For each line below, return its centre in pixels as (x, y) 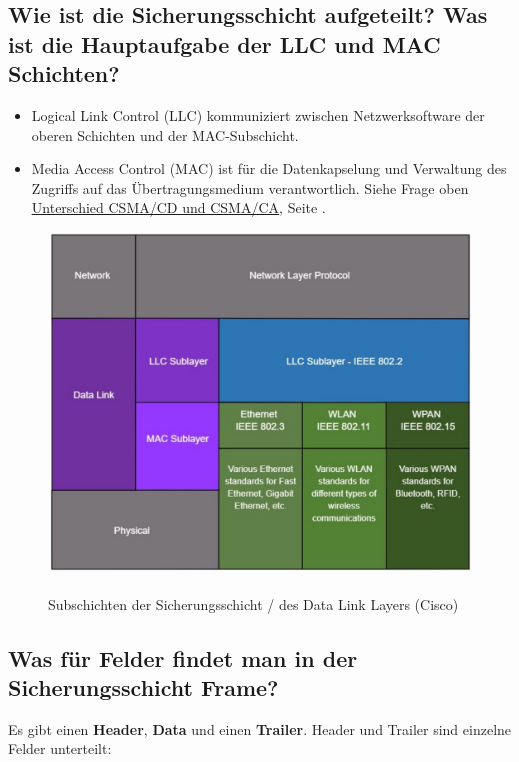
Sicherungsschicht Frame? (143, 686)
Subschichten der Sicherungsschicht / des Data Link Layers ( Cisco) (253, 603)
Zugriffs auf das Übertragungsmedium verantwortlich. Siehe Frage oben (250, 187)
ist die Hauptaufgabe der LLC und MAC (224, 43)
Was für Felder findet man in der (183, 657)
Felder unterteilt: (60, 748)
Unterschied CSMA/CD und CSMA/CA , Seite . (178, 207)
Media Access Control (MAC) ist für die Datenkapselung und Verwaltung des (269, 168)
